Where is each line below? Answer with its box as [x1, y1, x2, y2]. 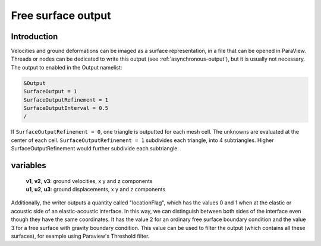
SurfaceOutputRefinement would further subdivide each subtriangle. [11, 145, 180, 152]
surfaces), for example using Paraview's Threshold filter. [11, 232, 150, 239]
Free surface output [11, 9, 111, 22]
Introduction [11, 31, 58, 42]
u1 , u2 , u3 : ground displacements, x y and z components [26, 185, 166, 193]
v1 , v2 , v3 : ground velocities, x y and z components [26, 177, 153, 184]
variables [11, 160, 47, 171]
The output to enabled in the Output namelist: [11, 64, 122, 71]
